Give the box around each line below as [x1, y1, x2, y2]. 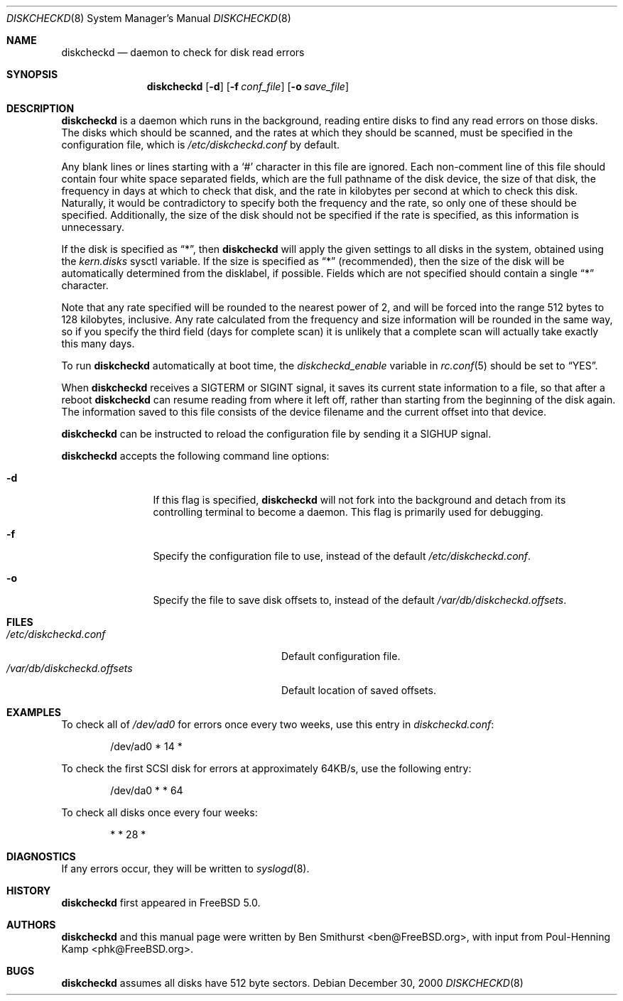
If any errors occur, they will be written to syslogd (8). [61, 862, 310, 875]
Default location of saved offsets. [281, 684, 436, 696]
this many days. [61, 337, 135, 350]
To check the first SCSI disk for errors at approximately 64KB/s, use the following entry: [61, 762, 472, 774]
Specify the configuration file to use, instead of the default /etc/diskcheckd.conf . [153, 550, 531, 562]
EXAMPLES [6, 706, 61, 718]
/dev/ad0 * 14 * [110, 740, 183, 752]
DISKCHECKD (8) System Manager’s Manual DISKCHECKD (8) [6, 12, 291, 24]
